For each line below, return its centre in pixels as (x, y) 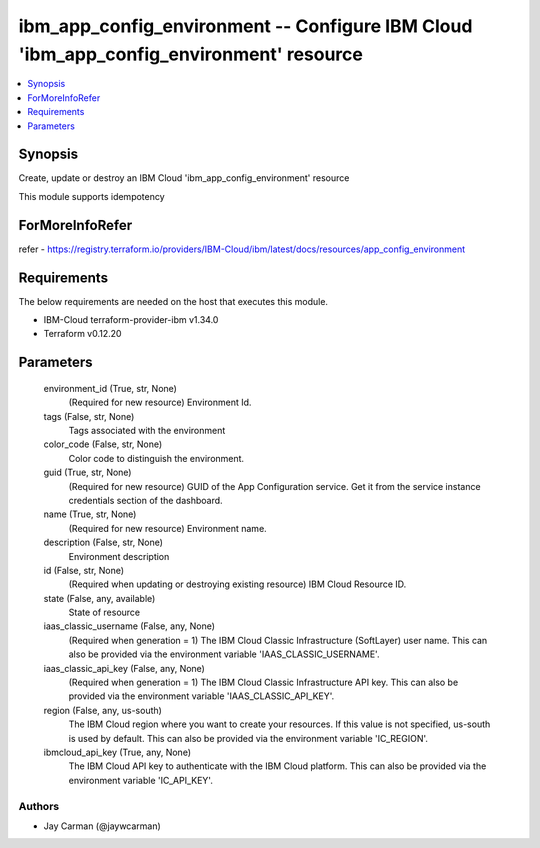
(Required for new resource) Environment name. (167, 528)
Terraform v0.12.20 (82, 334)
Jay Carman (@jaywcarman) (102, 826)
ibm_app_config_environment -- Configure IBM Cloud (245, 26)
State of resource (104, 612)
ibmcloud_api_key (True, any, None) (117, 752)
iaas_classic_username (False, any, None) (129, 626)
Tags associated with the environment (147, 430)
